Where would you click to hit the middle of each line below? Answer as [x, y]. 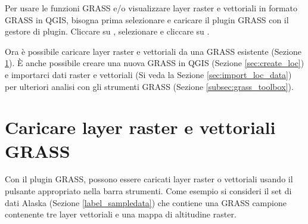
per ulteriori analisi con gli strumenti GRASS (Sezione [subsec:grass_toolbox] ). [149, 86]
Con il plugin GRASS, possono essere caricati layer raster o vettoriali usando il [149, 179]
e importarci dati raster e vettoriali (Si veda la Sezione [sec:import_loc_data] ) [148, 74]
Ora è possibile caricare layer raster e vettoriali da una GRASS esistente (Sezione [153, 51]
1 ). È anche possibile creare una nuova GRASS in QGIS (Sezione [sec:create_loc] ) [155, 63]
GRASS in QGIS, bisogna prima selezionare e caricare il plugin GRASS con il [147, 19]
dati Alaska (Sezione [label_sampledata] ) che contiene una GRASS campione [146, 202]
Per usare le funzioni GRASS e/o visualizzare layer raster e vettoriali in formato [151, 8]
